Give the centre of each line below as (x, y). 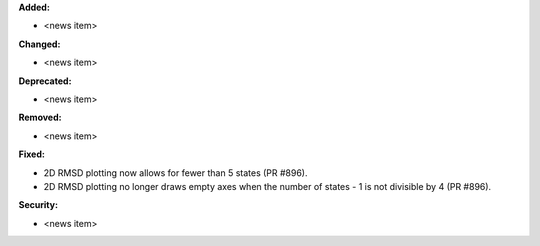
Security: (38, 205)
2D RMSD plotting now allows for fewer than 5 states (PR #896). (175, 172)
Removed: (40, 117)
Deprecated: (45, 81)
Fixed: (31, 154)
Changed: (39, 44)
